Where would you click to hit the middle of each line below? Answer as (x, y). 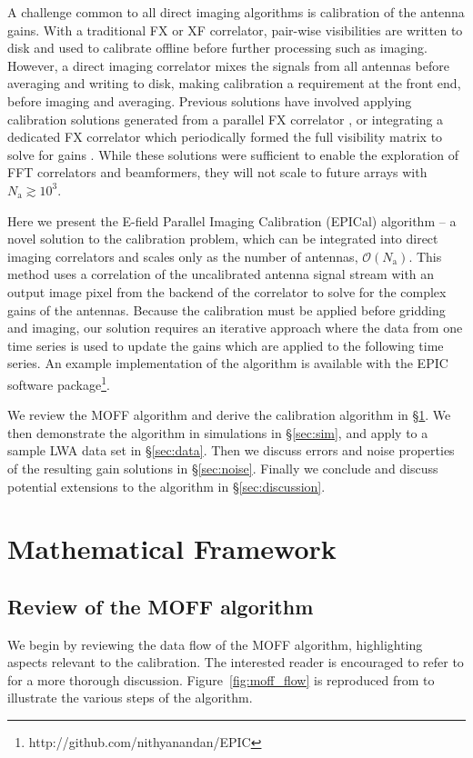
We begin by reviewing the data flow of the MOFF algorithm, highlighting (215, 644)
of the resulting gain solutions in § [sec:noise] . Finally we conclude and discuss (223, 468)
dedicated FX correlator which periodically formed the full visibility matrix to (225, 137)
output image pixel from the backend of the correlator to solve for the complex (227, 291)
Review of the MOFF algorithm (161, 606)
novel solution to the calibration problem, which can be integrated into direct (223, 239)
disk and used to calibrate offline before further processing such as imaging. (217, 48)
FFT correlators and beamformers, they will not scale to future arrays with (217, 172)
